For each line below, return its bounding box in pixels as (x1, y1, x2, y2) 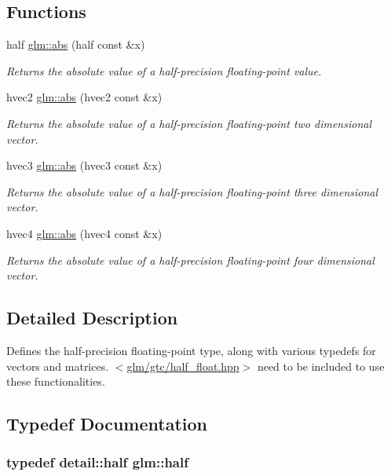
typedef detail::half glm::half (6, 452, 188, 472)
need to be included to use (257, 357, 385, 374)
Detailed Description (6, 306, 178, 330)
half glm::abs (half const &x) (6, 36, 145, 53)
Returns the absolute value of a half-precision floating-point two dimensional (6, 115, 372, 131)
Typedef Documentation (6, 412, 207, 436)
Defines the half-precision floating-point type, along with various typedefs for (6, 342, 376, 358)
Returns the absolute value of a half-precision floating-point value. (6, 62, 322, 79)
